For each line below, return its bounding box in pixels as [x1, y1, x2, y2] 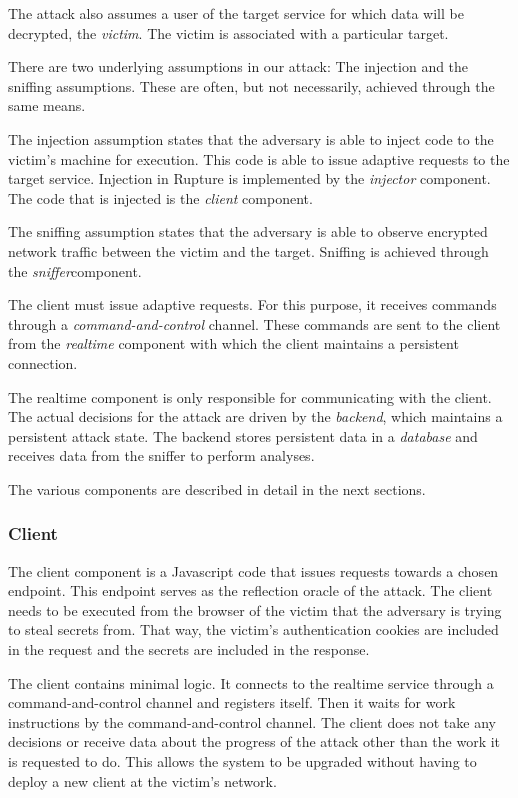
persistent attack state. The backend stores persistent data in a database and [8, 425, 478, 446]
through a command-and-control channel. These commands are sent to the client [8, 313, 501, 334]
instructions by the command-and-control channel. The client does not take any [8, 711, 496, 732]
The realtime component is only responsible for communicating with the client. [8, 386, 492, 407]
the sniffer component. [8, 260, 142, 281]
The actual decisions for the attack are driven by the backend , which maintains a [8, 406, 503, 427]
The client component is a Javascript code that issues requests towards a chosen [8, 560, 499, 581]
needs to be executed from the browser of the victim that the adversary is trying [8, 599, 502, 620]
